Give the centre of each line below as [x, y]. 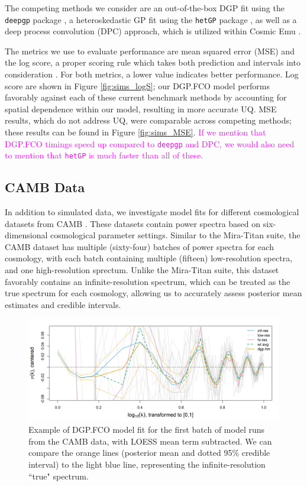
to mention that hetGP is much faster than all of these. [104, 155]
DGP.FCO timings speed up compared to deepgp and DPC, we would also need [150, 143]
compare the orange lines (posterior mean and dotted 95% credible [149, 453]
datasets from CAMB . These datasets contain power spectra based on [133, 223]
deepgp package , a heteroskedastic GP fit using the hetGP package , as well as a [151, 19]
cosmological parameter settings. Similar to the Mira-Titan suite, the [175, 235]
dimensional [26, 235]
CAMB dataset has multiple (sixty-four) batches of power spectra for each [139, 246]
